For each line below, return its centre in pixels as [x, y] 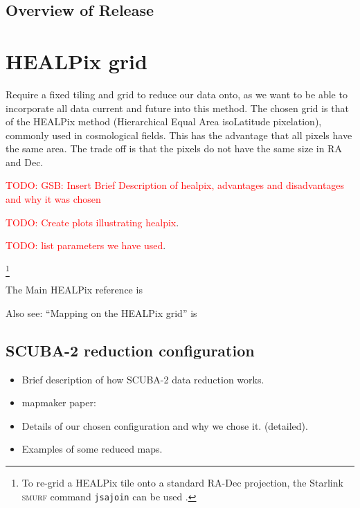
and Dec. [25, 162]
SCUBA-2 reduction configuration [130, 350]
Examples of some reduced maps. [92, 449]
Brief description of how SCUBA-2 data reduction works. [143, 379]
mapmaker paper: [59, 402]
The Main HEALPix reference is [74, 290]
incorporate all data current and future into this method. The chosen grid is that [177, 108]
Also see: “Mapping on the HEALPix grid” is [101, 312]
